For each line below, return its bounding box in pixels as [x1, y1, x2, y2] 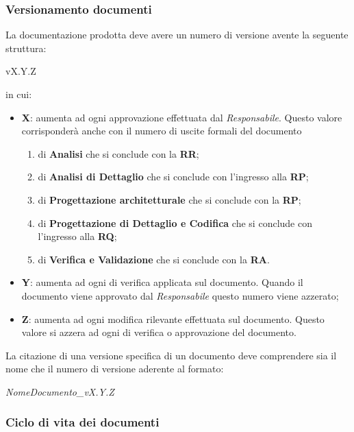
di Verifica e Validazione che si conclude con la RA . [38, 252, 270, 266]
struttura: [5, 40, 47, 55]
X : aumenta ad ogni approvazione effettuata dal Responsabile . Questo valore [21, 110, 342, 124]
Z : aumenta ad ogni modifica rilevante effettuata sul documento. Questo [21, 311, 325, 326]
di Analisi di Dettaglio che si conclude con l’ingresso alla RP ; [38, 169, 309, 184]
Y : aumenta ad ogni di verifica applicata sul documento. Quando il [21, 275, 303, 289]
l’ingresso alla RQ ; [38, 229, 117, 243]
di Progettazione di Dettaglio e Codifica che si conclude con [38, 215, 312, 230]
